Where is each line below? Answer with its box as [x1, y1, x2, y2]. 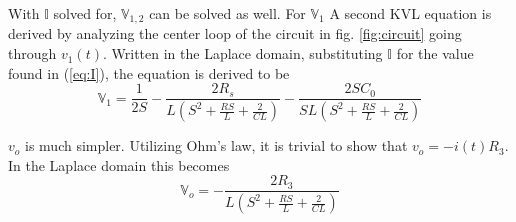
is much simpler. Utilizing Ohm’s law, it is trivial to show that [25, 135, 408, 156]
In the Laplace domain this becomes [8, 154, 230, 175]
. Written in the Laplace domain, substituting [102, 43, 383, 64]
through [8, 43, 57, 64]
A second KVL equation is [329, 3, 492, 23]
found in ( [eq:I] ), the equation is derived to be [8, 62, 290, 83]
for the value [396, 43, 474, 64]
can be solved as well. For [149, 3, 306, 23]
